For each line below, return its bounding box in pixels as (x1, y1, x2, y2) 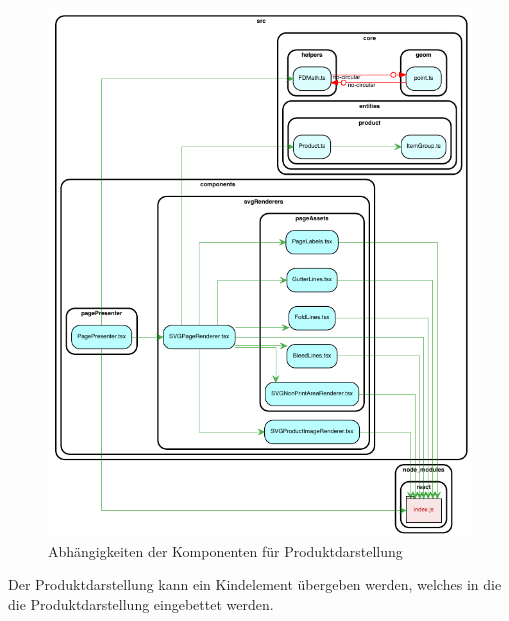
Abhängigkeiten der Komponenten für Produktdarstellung (48, 540, 403, 561)
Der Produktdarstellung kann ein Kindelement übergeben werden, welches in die (8, 574, 502, 595)
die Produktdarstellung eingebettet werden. (8, 593, 274, 614)
